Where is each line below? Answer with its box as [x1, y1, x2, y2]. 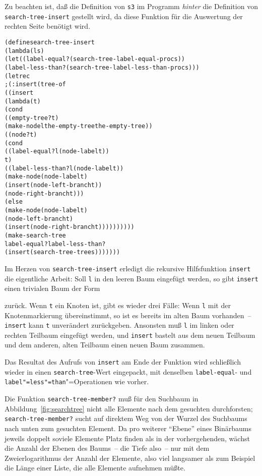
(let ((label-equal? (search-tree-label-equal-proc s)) [5, 55, 185, 63]
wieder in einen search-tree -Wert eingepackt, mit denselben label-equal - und [5, 366, 252, 377]
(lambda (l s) [5, 47, 44, 54]
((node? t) [5, 131, 37, 139]
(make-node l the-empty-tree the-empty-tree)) [5, 123, 153, 130]
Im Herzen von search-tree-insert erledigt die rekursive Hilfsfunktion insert [5, 263, 251, 273]
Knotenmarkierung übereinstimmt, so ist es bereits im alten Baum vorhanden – [5, 310, 251, 320]
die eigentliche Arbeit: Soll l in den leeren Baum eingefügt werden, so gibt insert [5, 273, 258, 283]
